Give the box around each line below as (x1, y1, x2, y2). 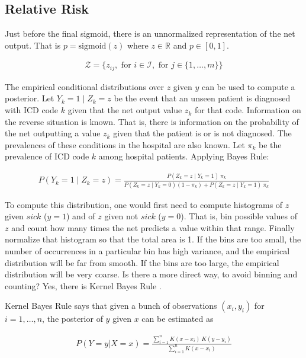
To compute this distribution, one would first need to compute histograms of (5, 198, 283, 210)
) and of (66, 210, 95, 222)
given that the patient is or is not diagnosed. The (113, 127, 292, 139)
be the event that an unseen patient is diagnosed (114, 92, 291, 104)
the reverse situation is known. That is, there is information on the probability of (5, 115, 299, 127)
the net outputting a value (5, 127, 101, 139)
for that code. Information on (194, 104, 301, 116)
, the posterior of (42, 312, 103, 325)
